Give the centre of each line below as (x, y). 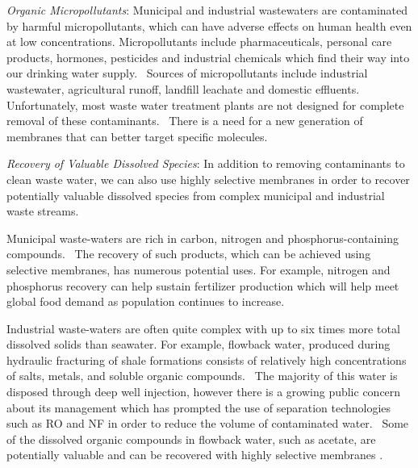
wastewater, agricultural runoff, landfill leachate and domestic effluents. (183, 88)
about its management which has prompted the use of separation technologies (199, 407)
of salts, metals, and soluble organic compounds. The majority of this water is (202, 376)
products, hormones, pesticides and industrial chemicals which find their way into (208, 57)
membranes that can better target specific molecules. (137, 136)
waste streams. (43, 211)
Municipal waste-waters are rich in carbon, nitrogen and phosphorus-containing (203, 238)
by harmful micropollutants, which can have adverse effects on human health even (209, 25)
